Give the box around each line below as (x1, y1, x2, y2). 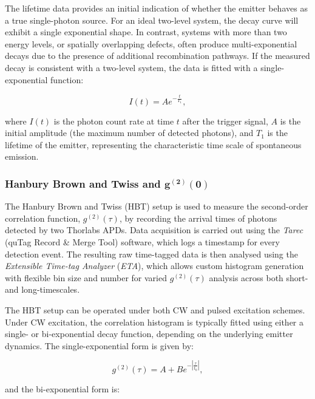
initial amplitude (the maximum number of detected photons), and (5, 126, 254, 139)
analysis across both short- (209, 271, 308, 284)
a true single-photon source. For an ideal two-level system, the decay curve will (5, 13, 299, 26)
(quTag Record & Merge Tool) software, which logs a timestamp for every (5, 235, 280, 248)
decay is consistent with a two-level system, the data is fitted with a (5, 61, 258, 73)
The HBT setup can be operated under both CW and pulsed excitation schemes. (5, 303, 305, 316)
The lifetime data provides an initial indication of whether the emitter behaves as (5, 2, 308, 14)
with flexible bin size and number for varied (5, 271, 167, 284)
